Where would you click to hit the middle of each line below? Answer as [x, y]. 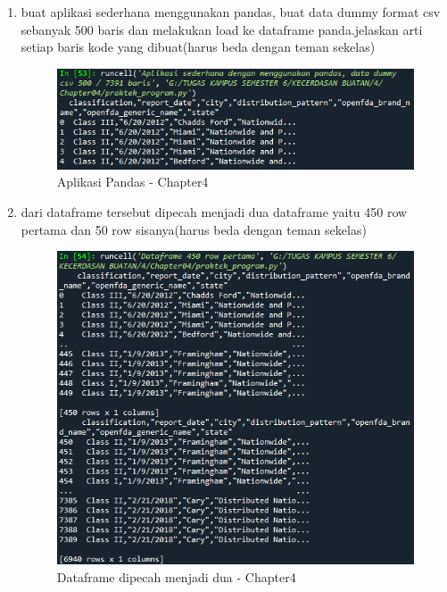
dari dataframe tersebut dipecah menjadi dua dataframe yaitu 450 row [214, 211]
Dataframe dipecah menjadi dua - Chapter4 [176, 577]
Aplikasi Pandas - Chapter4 [132, 182]
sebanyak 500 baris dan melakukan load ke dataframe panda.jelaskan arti [222, 29]
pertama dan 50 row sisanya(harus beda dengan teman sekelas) [194, 229]
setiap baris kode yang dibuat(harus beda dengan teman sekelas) [198, 47]
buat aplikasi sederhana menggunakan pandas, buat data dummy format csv [231, 12]
